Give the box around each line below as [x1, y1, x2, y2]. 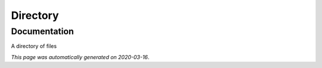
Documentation [11, 26, 74, 37]
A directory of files [11, 43, 57, 50]
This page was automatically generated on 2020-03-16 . [11, 53, 150, 60]
